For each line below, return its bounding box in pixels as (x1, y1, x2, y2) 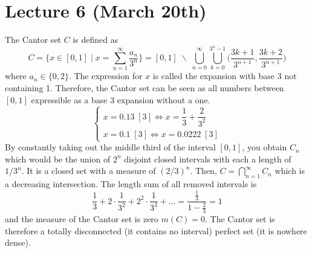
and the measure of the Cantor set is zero (5, 213, 158, 225)
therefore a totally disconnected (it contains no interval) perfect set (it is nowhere (5, 224, 307, 237)
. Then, (190, 164, 217, 177)
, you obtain (242, 141, 287, 153)
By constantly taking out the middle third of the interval (5, 141, 216, 153)
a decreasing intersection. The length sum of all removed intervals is (5, 178, 257, 190)
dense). (5, 236, 31, 249)
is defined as (73, 33, 119, 46)
